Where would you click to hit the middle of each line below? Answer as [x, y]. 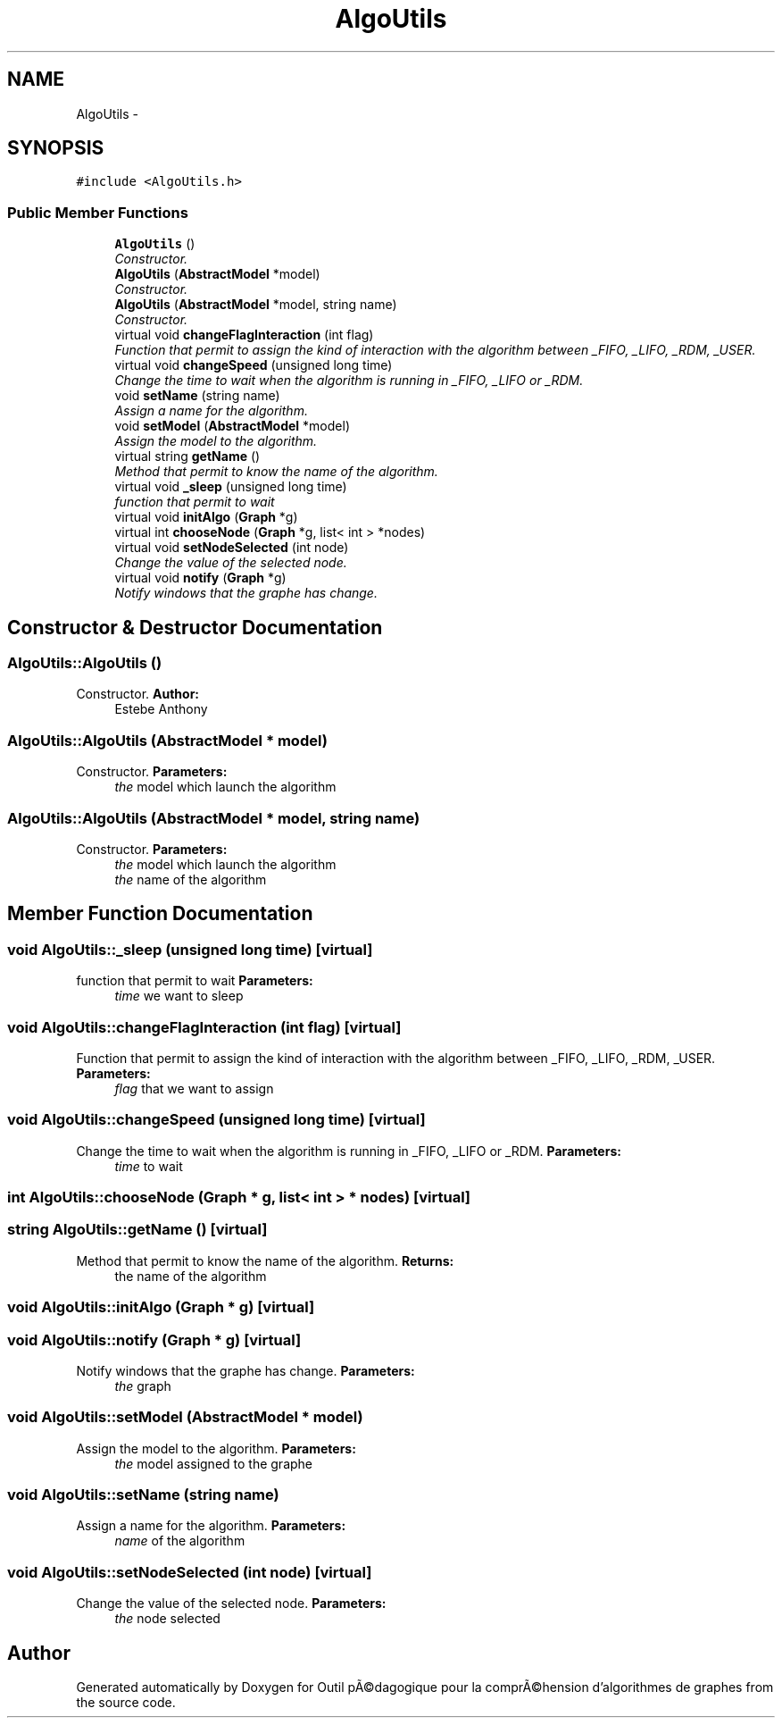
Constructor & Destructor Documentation [195, 627]
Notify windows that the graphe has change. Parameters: [245, 1370]
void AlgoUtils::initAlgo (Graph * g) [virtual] [161, 1307]
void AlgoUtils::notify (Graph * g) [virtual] [154, 1340]
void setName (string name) [197, 396]
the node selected [167, 1619]
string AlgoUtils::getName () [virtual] [137, 1230]
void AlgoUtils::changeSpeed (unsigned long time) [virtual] [216, 1120]
